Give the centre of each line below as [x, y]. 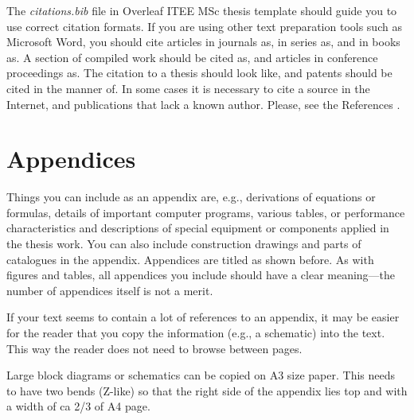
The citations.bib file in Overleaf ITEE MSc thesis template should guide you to [202, 10]
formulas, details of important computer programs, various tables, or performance [206, 212]
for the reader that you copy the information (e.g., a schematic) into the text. [196, 333]
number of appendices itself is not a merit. [110, 290]
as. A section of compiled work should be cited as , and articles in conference [192, 57]
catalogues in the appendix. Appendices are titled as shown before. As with [190, 259]
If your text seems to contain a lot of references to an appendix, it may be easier [203, 317]
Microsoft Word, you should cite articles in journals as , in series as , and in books [203, 42]
